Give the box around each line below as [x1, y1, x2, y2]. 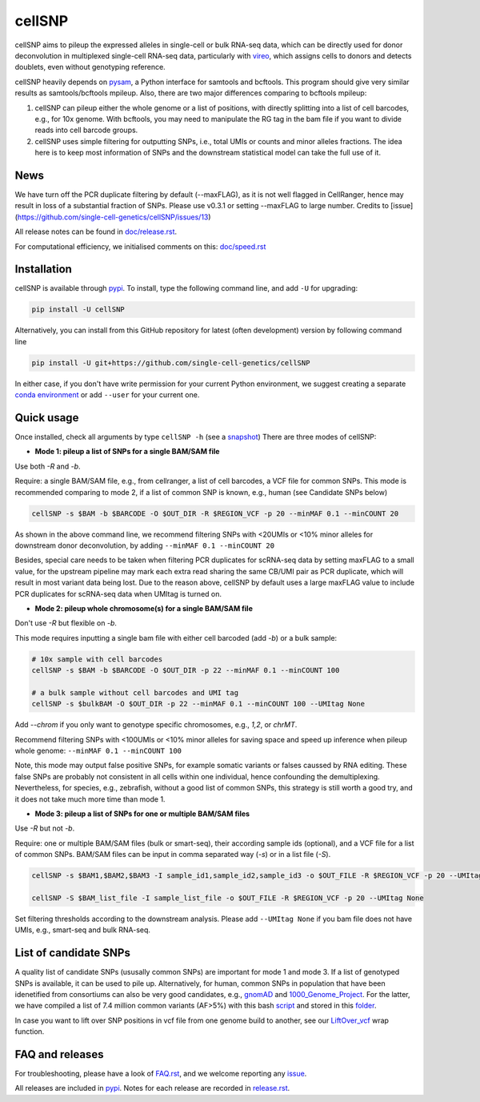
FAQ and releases [14, 1048, 104, 1061]
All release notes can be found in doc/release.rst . [14, 227, 178, 236]
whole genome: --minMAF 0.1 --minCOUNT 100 [14, 746, 182, 756]
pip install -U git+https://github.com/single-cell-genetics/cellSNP [31, 358, 310, 368]
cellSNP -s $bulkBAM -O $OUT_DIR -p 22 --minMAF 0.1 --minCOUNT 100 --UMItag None [31, 699, 366, 709]
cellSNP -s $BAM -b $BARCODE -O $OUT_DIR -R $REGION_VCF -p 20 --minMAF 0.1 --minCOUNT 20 [31, 509, 399, 518]
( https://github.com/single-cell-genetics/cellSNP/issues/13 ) [14, 212, 211, 222]
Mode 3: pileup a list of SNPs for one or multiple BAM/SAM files [34, 809, 250, 818]
